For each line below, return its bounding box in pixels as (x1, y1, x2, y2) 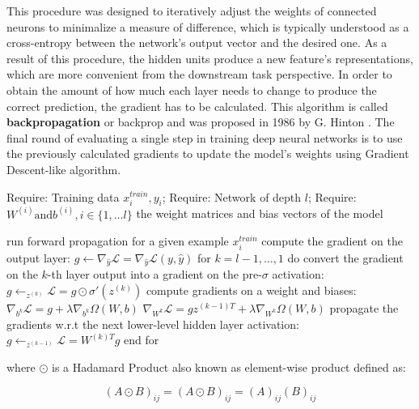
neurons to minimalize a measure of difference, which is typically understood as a (6, 18, 409, 35)
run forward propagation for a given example (6, 232, 229, 249)
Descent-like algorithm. (6, 160, 121, 177)
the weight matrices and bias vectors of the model (136, 205, 383, 222)
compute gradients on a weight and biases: (146, 281, 357, 298)
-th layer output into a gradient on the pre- (47, 266, 262, 283)
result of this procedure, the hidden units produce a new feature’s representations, (6, 49, 413, 66)
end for (123, 331, 159, 348)
